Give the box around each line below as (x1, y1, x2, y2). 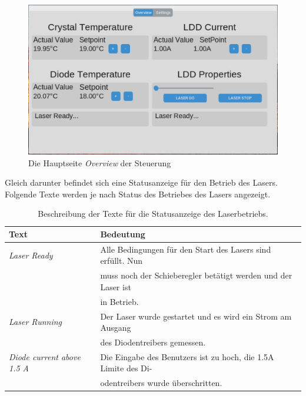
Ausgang (100, 321, 131, 334)
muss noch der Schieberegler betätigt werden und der (100, 269, 292, 281)
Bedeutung (100, 228, 145, 240)
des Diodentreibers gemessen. (100, 336, 206, 348)
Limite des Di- (100, 362, 152, 374)
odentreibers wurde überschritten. (100, 377, 222, 389)
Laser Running (9, 316, 62, 328)
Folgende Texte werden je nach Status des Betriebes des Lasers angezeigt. (5, 187, 271, 200)
